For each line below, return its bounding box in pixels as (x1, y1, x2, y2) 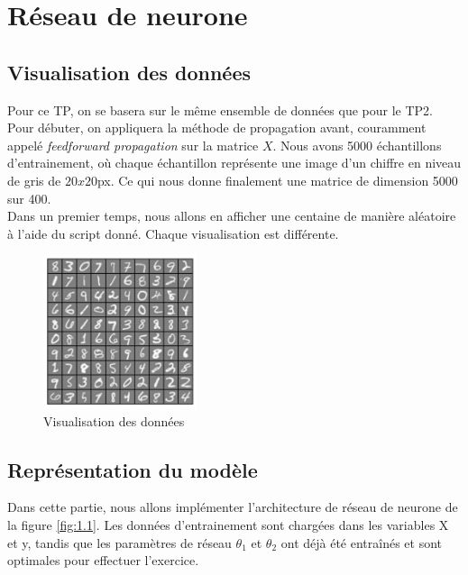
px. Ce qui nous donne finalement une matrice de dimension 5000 (96, 170, 458, 189)
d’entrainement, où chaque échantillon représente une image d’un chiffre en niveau (7, 153, 462, 172)
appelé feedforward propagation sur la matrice (7, 135, 259, 154)
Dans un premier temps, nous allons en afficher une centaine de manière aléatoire (7, 206, 456, 225)
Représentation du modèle (7, 455, 258, 483)
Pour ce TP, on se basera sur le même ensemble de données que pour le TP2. (7, 100, 433, 119)
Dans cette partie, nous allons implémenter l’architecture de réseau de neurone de (7, 497, 458, 516)
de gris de (7, 170, 61, 189)
